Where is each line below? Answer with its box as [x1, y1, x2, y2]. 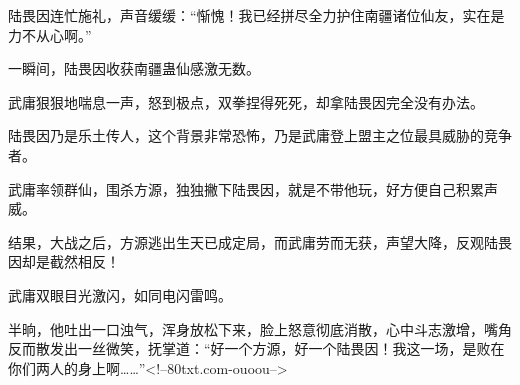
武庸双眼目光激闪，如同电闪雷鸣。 [8, 284, 232, 305]
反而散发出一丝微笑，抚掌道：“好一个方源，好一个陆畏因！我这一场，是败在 [8, 338, 505, 359]
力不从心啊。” [8, 24, 92, 45]
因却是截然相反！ [8, 251, 120, 272]
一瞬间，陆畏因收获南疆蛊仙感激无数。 [8, 58, 260, 79]
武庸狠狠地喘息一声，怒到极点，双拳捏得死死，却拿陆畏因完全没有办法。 [8, 91, 484, 112]
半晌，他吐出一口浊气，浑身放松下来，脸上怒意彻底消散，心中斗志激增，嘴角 [8, 318, 512, 339]
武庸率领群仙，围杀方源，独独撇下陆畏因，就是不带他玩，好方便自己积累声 [8, 178, 498, 199]
